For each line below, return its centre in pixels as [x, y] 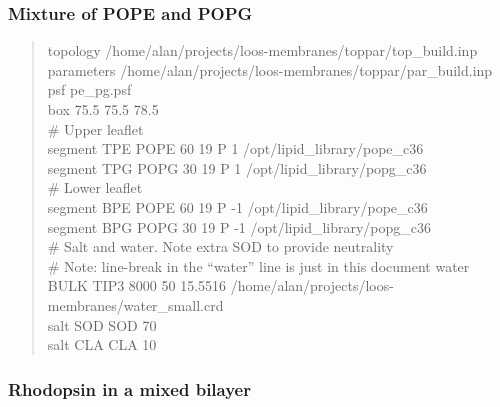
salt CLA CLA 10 [102, 344]
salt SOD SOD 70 [102, 324]
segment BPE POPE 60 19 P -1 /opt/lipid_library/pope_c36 [237, 206]
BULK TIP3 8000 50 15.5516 [137, 285]
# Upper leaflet [95, 128]
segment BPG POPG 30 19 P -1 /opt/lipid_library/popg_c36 [239, 226]
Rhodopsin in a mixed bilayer [129, 388]
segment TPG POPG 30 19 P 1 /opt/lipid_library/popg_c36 [237, 167]
